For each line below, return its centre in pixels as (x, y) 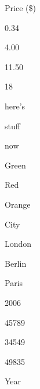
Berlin (16, 263)
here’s (15, 106)
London (18, 244)
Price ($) (20, 8)
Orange (18, 204)
